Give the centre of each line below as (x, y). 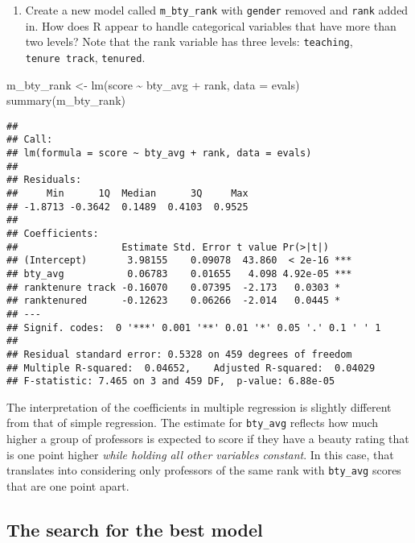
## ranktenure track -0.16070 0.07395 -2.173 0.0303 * (174, 287)
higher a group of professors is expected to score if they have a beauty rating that (208, 439)
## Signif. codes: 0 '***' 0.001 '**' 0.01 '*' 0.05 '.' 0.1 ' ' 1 (194, 327)
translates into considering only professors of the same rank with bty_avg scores (204, 470)
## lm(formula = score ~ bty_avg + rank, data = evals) (159, 153)
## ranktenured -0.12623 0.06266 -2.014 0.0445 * (174, 301)
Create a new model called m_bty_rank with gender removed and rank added (217, 10)
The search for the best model (135, 529)
